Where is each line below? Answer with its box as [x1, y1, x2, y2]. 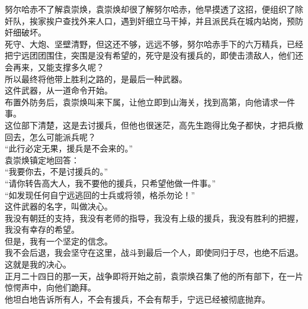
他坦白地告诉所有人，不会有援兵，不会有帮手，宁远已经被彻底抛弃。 [5, 292, 270, 305]
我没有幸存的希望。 [5, 223, 79, 236]
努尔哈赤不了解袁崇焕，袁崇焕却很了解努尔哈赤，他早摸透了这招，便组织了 [5, 3, 295, 15]
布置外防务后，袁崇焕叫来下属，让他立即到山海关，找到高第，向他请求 [5, 95, 278, 108]
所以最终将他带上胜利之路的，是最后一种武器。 [5, 72, 187, 85]
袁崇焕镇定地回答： [5, 153, 79, 166]
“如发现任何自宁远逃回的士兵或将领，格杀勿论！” [5, 188, 195, 201]
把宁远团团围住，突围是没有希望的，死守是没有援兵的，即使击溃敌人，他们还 [5, 49, 303, 62]
